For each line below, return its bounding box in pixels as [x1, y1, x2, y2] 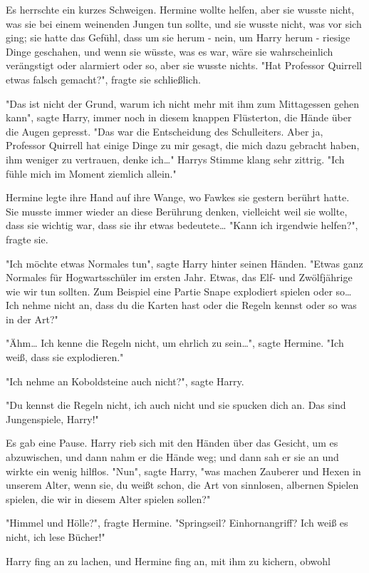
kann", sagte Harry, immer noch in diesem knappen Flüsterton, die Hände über [6, 110, 352, 125]
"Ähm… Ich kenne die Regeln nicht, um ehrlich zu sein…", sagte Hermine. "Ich [6, 335, 344, 350]
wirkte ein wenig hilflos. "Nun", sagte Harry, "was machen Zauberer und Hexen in [6, 463, 361, 478]
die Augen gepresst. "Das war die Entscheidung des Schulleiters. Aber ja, [6, 123, 323, 138]
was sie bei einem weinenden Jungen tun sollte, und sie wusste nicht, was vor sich [6, 16, 362, 31]
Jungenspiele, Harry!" [6, 411, 99, 426]
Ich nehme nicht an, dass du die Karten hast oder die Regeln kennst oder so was [6, 298, 357, 313]
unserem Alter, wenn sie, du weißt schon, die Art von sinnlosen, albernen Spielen [6, 477, 359, 492]
